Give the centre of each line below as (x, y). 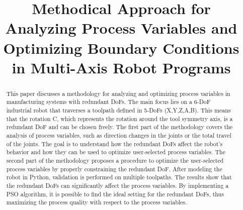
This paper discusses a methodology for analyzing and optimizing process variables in (118, 93)
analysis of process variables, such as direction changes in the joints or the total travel (119, 135)
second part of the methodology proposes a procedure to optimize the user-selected (115, 160)
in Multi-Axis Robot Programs (121, 67)
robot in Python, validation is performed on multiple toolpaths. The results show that (119, 177)
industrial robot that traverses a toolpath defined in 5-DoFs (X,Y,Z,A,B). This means (118, 110)
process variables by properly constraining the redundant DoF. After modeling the (114, 169)
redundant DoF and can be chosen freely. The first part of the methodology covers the (119, 127)
